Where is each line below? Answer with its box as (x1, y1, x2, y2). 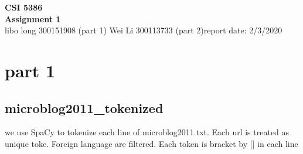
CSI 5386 (5, 1, 43, 13)
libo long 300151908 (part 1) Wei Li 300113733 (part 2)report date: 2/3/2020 (5, 24, 282, 36)
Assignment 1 (5, 12, 61, 25)
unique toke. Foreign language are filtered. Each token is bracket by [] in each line (5, 137, 298, 149)
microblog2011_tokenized (5, 98, 164, 117)
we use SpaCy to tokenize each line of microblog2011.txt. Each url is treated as (5, 126, 290, 138)
